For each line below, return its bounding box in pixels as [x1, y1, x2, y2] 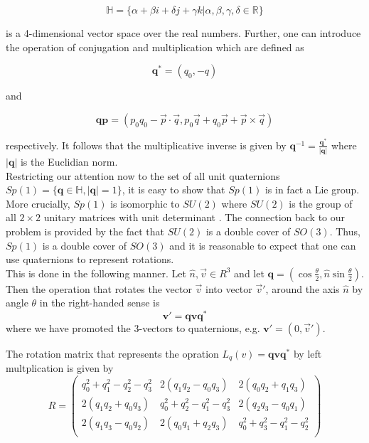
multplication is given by [6, 361, 114, 375]
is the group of [289, 196, 353, 210]
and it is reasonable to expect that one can [169, 237, 356, 252]
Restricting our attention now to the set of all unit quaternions [6, 168, 280, 183]
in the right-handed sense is [39, 295, 160, 310]
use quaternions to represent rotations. [6, 252, 174, 267]
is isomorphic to [110, 196, 180, 210]
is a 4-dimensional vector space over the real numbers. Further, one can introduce [6, 26, 361, 40]
